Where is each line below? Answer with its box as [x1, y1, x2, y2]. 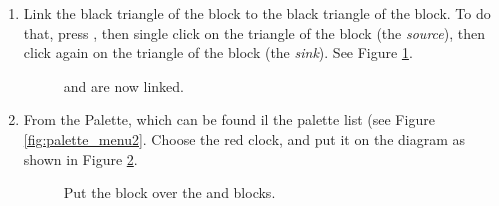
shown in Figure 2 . [23, 148, 138, 169]
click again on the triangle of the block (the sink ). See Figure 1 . [23, 42, 413, 63]
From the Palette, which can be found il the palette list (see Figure [23, 109, 435, 130]
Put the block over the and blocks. [63, 182, 276, 203]
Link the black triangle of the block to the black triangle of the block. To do [23, 3, 491, 23]
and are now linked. [63, 75, 185, 96]
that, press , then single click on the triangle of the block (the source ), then [23, 22, 485, 43]
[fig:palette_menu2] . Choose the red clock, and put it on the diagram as [23, 128, 466, 149]
